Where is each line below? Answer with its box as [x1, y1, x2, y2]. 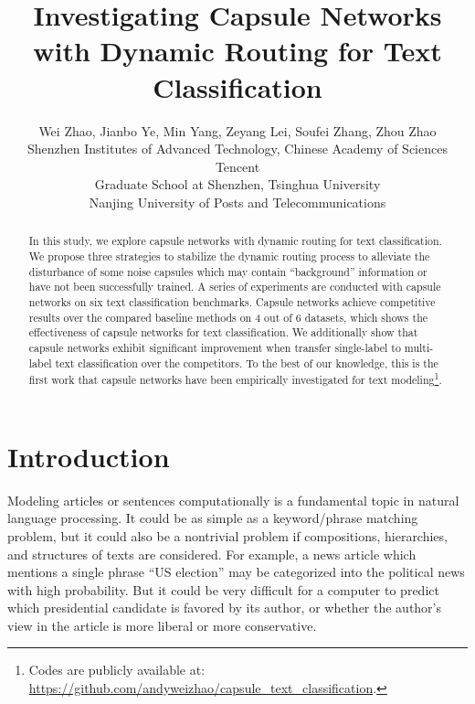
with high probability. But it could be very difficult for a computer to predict [7, 580, 439, 599]
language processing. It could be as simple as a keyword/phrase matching [7, 508, 418, 528]
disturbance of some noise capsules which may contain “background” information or [28, 263, 427, 279]
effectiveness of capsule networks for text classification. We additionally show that [28, 325, 418, 340]
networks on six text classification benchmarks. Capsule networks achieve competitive [28, 293, 436, 309]
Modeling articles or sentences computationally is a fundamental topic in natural [7, 490, 459, 509]
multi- [404, 339, 434, 355]
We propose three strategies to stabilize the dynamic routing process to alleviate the [28, 248, 430, 263]
